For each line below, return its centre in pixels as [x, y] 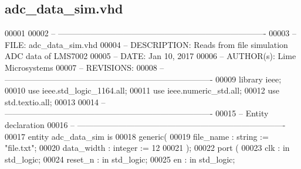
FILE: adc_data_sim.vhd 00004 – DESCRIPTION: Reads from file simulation [146, 44]
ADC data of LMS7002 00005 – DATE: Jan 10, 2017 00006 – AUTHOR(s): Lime [150, 56]
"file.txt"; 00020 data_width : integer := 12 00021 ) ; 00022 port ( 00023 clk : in [147, 148]
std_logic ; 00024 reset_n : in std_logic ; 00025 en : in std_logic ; [120, 159]
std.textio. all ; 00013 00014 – [55, 101]
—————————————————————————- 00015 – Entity [137, 113]
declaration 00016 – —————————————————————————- [145, 124]
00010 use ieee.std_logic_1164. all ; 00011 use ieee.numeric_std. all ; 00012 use [142, 90]
